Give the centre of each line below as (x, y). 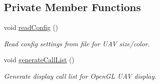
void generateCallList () (39, 60)
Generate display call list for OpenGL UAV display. (80, 76)
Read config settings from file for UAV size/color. (77, 43)
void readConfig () (31, 27)
